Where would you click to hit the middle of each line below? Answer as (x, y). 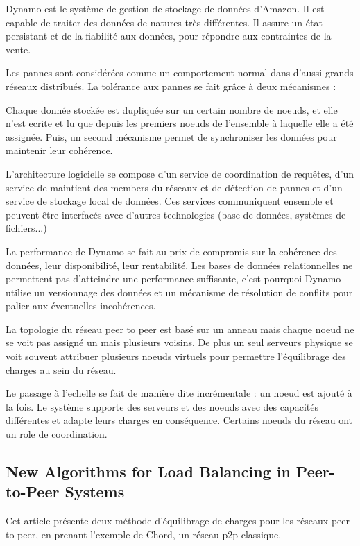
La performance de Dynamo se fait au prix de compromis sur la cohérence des (171, 251)
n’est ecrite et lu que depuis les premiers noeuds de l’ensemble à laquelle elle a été (180, 123)
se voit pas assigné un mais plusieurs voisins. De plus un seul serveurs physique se (179, 342)
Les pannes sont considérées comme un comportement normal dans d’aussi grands (180, 72)
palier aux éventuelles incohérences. (81, 306)
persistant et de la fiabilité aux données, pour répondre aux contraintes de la (169, 36)
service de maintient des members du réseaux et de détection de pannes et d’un (174, 187)
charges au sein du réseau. (61, 369)
